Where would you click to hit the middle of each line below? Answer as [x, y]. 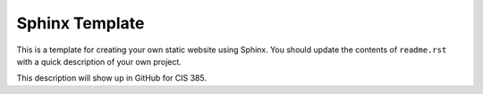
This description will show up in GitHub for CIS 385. [112, 78]
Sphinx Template [80, 23]
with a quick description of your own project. [99, 61]
